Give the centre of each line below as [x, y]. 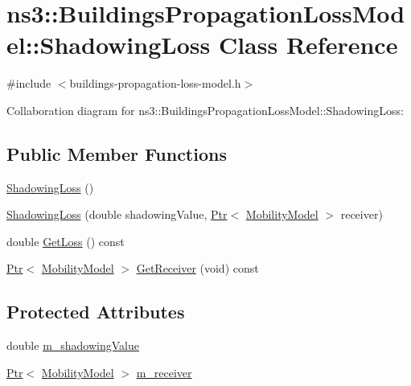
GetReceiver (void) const [197, 268]
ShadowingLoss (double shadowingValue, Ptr [117, 214]
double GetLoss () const [66, 241]
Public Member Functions [117, 153]
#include [29, 83]
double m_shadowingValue [73, 345]
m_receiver [164, 372]
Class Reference [308, 45]
